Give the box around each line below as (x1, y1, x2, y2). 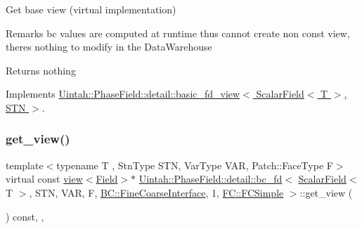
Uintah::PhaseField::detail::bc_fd (138, 171, 283, 186)
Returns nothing (6, 63, 76, 77)
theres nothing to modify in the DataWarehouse (6, 39, 212, 54)
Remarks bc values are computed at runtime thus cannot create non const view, (6, 25, 350, 40)
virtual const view (6, 171, 83, 186)
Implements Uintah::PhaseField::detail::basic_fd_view (6, 86, 240, 101)
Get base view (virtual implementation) (6, 2, 176, 16)
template (6, 157, 44, 172)
